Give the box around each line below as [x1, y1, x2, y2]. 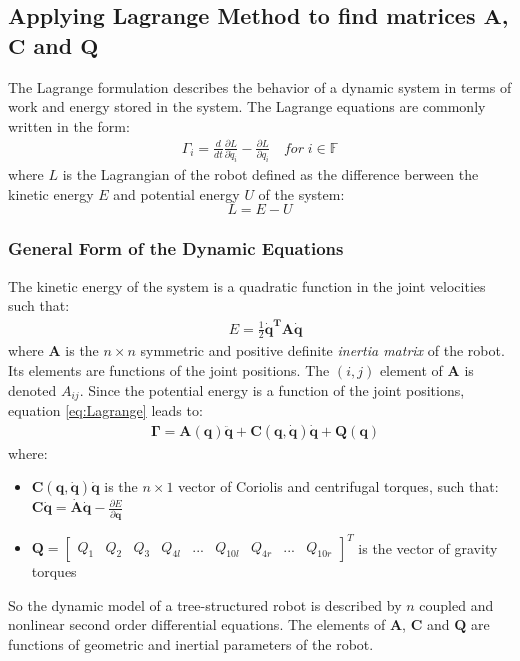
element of [379, 359, 443, 380]
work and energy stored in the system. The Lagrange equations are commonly [8, 96, 486, 117]
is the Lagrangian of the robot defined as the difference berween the [62, 164, 479, 185]
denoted [8, 379, 57, 400]
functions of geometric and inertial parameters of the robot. [8, 633, 374, 654]
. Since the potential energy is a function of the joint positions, [79, 379, 465, 400]
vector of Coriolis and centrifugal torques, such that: [178, 476, 499, 497]
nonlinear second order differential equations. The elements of [8, 614, 386, 635]
